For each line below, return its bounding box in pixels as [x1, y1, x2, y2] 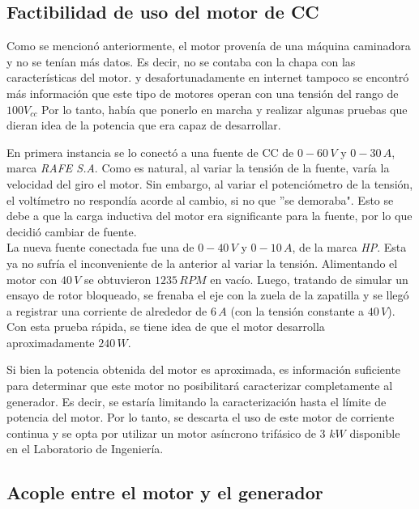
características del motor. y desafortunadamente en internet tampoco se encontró [6, 69, 409, 86]
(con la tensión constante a [230, 302, 365, 319]
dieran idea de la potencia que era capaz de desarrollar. [6, 117, 281, 134]
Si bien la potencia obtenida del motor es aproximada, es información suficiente [6, 361, 401, 378]
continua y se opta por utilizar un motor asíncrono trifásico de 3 [6, 424, 326, 441]
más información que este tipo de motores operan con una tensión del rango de [6, 84, 399, 101]
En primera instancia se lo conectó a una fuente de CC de [6, 143, 294, 160]
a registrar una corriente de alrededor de [6, 302, 207, 319]
